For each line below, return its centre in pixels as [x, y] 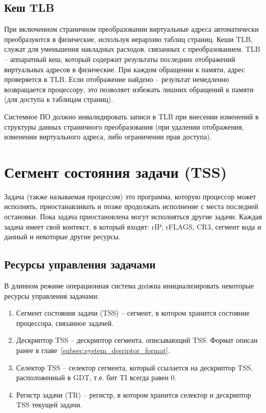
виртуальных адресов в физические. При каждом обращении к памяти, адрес [125, 69]
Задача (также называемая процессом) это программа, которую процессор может [130, 196]
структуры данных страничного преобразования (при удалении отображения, [124, 126]
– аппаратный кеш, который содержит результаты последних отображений [120, 59]
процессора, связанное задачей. [65, 323]
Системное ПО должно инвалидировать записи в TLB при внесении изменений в [131, 116]
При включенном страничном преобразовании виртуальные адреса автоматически [131, 29]
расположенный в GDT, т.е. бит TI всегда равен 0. [96, 377]
